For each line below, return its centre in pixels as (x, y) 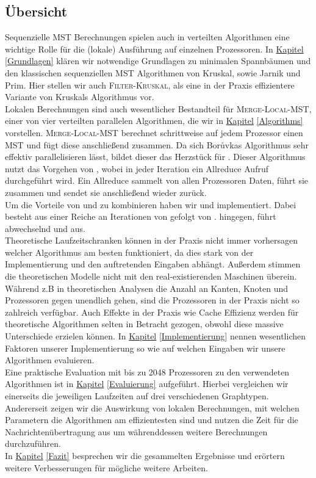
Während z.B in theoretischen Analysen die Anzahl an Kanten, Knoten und (147, 288)
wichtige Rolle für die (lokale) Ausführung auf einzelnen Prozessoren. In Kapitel (154, 49)
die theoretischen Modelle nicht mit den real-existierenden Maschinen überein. (151, 276)
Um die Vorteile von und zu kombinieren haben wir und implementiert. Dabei (151, 204)
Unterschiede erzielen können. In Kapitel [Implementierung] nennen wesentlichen (156, 336)
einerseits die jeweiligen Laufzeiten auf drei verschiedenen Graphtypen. (137, 396)
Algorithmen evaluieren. (50, 360)
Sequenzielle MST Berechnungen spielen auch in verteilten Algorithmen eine (147, 37)
